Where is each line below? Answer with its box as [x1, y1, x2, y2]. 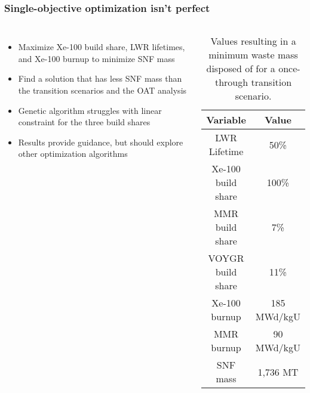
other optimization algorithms [18, 147, 128, 160]
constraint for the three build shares [18, 116, 151, 128]
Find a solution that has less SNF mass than [18, 72, 182, 85]
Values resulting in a [210, 34, 296, 48]
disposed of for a [206, 61, 275, 76]
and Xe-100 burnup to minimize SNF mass [18, 52, 175, 64]
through [214, 75, 248, 89]
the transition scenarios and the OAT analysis [18, 84, 187, 96]
